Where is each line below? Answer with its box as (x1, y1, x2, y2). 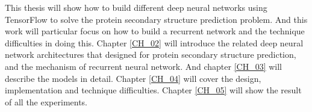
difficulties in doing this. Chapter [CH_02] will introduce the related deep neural (5, 36, 304, 49)
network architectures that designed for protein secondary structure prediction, (5, 48, 296, 61)
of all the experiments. (5, 95, 88, 108)
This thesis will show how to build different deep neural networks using (5, 1, 267, 13)
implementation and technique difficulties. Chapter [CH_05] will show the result (5, 84, 302, 96)
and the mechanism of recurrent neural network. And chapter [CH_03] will (5, 60, 282, 72)
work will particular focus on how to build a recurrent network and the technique (5, 25, 305, 37)
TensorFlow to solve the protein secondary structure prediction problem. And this (5, 13, 308, 25)
